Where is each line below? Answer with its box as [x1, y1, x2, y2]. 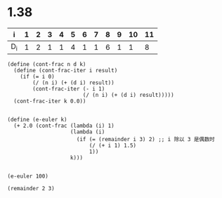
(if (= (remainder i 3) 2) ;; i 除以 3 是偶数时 [76, 136, 216, 143]
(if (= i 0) [20, 73, 55, 81]
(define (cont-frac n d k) [7, 61, 86, 68]
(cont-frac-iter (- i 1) [32, 86, 105, 93]
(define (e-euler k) [7, 117, 68, 124]
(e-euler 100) [7, 173, 49, 180]
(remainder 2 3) [7, 185, 55, 192]
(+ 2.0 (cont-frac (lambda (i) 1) [13, 122, 115, 130]
